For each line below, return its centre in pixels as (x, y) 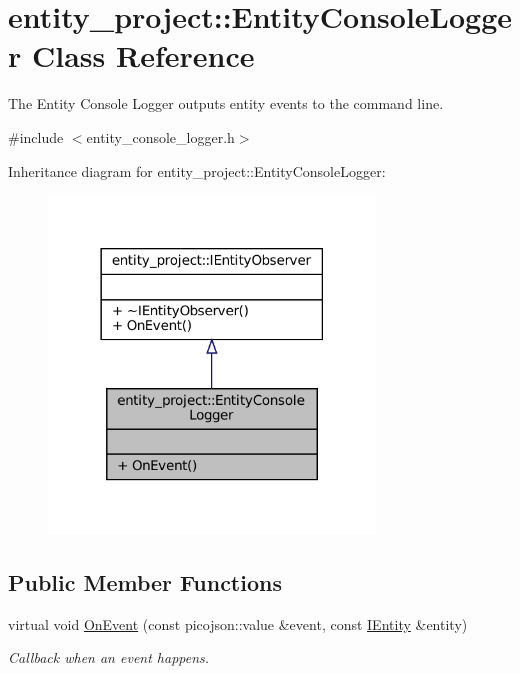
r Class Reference (131, 55)
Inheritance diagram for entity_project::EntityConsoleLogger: (197, 170)
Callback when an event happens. (109, 657)
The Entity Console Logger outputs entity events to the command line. (226, 103)
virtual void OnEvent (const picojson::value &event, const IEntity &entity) (238, 623)
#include (36, 136)
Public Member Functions (145, 581)
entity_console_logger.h (160, 136)
